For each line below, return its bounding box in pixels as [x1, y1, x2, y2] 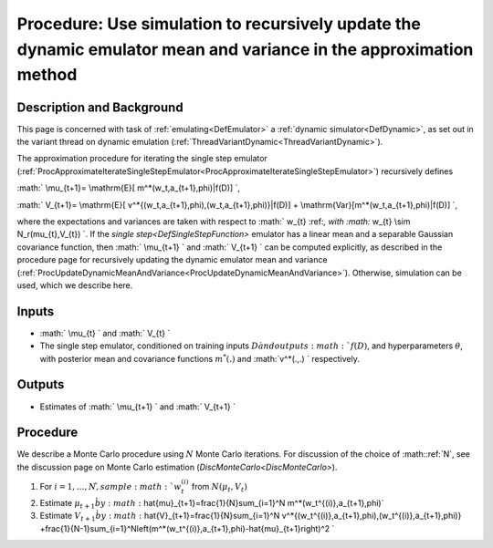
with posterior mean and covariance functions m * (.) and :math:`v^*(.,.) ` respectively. [39, 352, 360, 364]
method [16, 65, 78, 86]
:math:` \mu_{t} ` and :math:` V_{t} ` [39, 327, 171, 338]
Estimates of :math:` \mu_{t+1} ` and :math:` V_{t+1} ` [39, 401, 236, 412]
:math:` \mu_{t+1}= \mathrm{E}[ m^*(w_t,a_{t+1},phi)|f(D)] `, [16, 182, 241, 193]
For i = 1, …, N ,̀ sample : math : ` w [39, 481, 182, 492]
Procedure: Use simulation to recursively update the [16, 14, 422, 34]
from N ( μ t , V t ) [191, 481, 248, 494]
